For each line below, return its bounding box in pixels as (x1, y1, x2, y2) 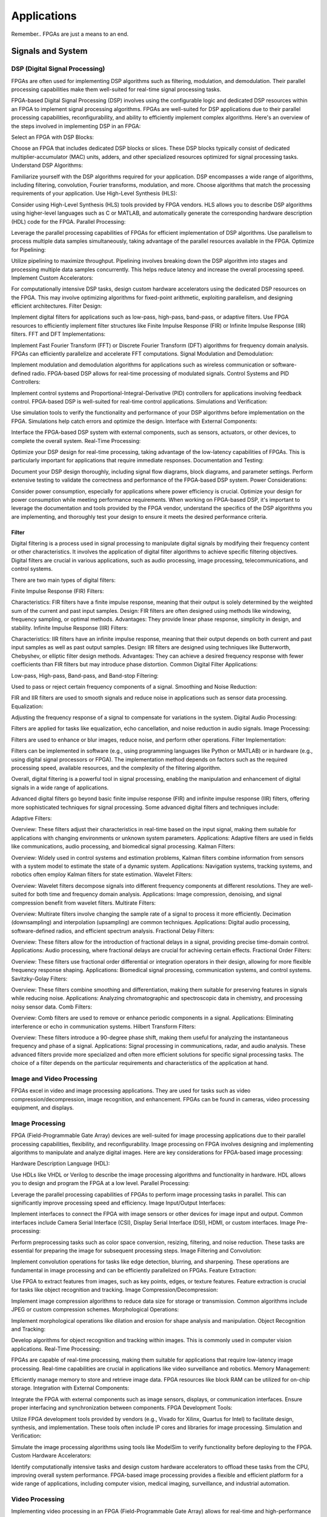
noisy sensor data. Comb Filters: (11, 1003, 92, 1010)
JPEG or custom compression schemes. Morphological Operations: (11, 1306, 179, 1313)
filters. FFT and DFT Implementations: (11, 331, 106, 338)
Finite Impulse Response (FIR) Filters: (11, 587, 104, 595)
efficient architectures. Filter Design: (11, 302, 102, 309)
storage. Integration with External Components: (11, 1384, 130, 1392)
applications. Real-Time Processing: (11, 1345, 101, 1353)
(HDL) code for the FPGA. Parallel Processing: (11, 218, 126, 225)
